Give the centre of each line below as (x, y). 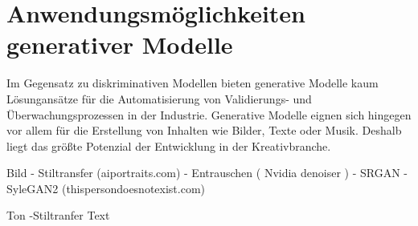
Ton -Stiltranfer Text (58, 215)
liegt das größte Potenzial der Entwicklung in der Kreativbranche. (169, 145)
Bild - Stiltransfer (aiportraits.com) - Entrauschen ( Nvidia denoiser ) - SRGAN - (207, 173)
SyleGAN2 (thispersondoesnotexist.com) (106, 188)
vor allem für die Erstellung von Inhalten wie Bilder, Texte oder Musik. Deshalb (204, 130)
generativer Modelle (120, 44)
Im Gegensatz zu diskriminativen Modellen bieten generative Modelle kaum (193, 83)
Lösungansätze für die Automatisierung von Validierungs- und (159, 98)
